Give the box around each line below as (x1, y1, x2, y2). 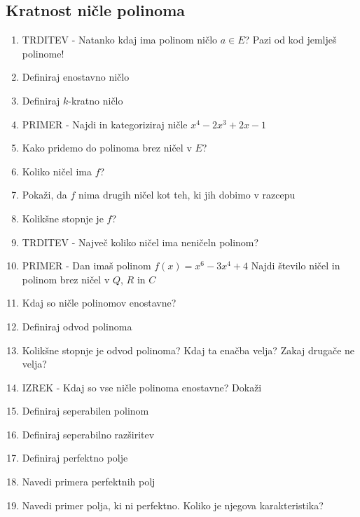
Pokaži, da (22, 187, 67, 202)
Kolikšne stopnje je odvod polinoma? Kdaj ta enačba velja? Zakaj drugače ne (22, 342, 355, 357)
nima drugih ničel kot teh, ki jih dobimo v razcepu (78, 187, 296, 202)
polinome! (22, 46, 64, 60)
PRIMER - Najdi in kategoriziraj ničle (22, 116, 188, 131)
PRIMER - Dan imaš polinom (22, 258, 151, 273)
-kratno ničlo (68, 93, 123, 107)
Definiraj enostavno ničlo (22, 69, 130, 84)
